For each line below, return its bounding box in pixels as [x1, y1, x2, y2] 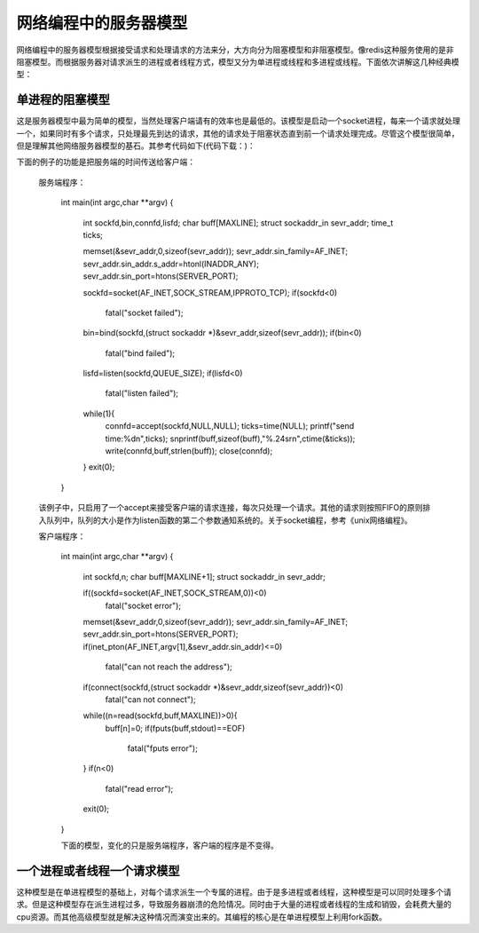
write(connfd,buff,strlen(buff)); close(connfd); [105, 446, 273, 456]
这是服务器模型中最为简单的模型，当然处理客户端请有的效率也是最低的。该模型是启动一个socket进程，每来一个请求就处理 [16, 115, 460, 126]
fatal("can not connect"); [105, 693, 197, 705]
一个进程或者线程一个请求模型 [16, 863, 180, 878]
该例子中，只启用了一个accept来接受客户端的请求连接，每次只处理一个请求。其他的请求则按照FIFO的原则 [38, 502, 423, 513]
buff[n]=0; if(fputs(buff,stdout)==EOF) [105, 723, 246, 733]
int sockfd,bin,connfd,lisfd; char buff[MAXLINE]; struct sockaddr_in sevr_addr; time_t [82, 217, 394, 228]
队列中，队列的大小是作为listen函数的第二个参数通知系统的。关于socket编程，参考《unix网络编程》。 [45, 515, 412, 526]
